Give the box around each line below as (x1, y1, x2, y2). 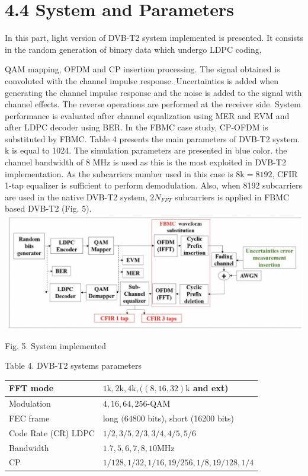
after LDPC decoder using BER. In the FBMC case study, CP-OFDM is (5, 121, 268, 133)
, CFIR (272, 167, 298, 180)
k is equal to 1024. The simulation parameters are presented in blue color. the (5, 144, 287, 156)
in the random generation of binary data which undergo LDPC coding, (5, 43, 262, 55)
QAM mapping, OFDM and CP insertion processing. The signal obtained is (5, 63, 280, 75)
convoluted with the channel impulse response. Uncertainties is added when (5, 74, 279, 87)
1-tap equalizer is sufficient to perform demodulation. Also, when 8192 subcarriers (5, 179, 302, 191)
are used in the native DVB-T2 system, (5, 190, 147, 203)
